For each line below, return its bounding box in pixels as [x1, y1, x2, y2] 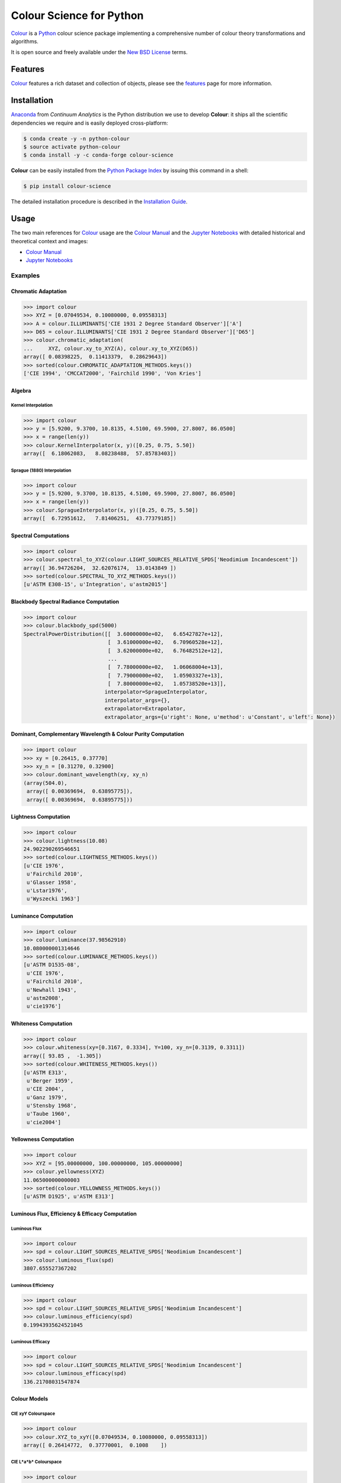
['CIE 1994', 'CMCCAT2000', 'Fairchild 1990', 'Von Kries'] [23, 370, 202, 377]
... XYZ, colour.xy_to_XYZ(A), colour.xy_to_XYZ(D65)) [23, 345, 198, 352]
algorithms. [11, 37, 38, 44]
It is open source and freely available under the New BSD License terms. [11, 49, 188, 56]
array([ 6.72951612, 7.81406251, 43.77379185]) [23, 515, 177, 522]
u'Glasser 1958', [27, 879, 77, 886]
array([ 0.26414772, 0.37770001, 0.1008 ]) [23, 1441, 168, 1449]
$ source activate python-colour [23, 143, 121, 150]
